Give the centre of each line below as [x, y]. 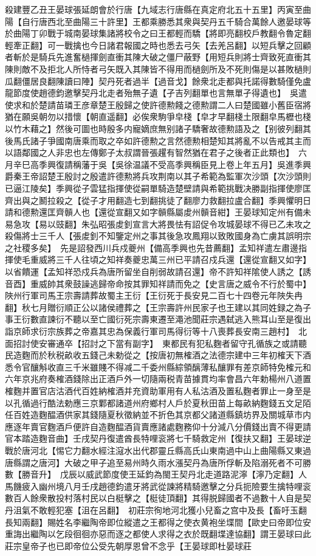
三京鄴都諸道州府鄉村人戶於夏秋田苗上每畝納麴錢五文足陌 [196, 402]
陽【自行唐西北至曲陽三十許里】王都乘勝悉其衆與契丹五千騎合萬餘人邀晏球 [154, 21]
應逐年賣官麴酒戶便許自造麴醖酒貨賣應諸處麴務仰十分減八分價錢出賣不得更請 [158, 426]
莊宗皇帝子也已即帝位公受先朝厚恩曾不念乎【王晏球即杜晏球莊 [128, 545]
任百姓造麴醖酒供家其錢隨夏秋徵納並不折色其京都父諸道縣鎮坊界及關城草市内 [158, 415]
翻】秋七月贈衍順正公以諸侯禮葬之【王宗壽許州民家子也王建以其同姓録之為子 [158, 307]
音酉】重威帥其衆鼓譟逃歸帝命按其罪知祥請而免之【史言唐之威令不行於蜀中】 [156, 283]
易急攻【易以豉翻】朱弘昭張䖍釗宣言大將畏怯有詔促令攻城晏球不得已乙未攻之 [158, 224]
